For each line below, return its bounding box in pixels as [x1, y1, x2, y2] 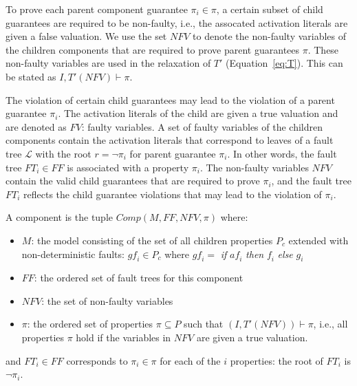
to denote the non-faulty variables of [193, 29, 347, 43]
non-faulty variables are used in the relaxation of [6, 56, 211, 70]
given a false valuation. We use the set [6, 29, 167, 43]
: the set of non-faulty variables [41, 293, 173, 308]
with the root [35, 146, 91, 160]
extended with [288, 233, 349, 247]
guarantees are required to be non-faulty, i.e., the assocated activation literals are [6, 15, 348, 30]
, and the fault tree [271, 173, 351, 188]
